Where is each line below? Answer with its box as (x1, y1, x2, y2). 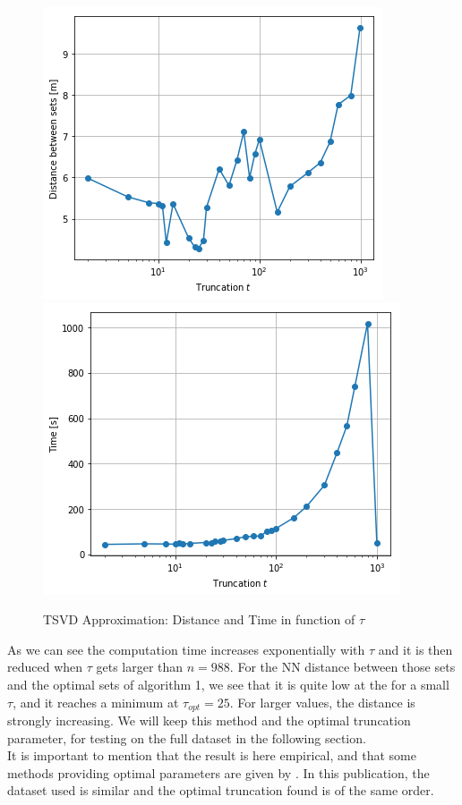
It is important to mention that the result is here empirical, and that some (7, 746, 417, 765)
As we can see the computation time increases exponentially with (7, 640, 365, 658)
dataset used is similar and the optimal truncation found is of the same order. (7, 781, 434, 800)
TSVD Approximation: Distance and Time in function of (43, 610, 355, 629)
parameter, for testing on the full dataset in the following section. (7, 728, 366, 747)
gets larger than (96, 657, 184, 676)
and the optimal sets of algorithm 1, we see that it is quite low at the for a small (7, 674, 449, 693)
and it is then (378, 640, 453, 658)
